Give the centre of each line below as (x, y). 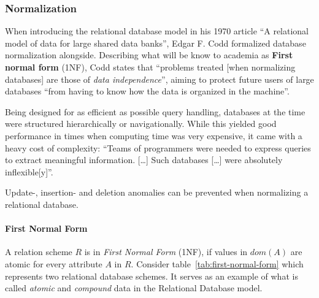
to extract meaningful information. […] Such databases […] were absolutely (144, 160)
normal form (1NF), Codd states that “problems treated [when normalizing (150, 67)
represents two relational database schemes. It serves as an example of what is (152, 276)
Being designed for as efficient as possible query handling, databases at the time (155, 111)
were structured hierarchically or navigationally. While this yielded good (141, 124)
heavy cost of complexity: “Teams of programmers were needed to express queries (158, 147)
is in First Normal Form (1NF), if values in (166, 252)
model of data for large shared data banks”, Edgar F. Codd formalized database (156, 43)
